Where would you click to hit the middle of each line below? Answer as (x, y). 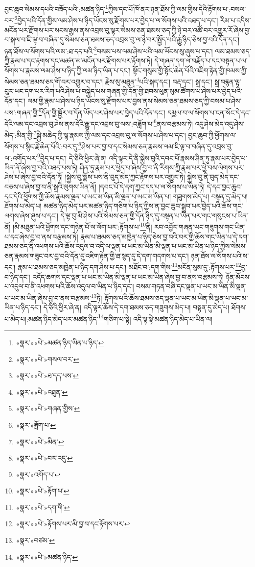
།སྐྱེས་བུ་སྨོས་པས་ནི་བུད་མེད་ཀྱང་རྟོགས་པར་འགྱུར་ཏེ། (125, 177)
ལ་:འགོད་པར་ (21, 158)
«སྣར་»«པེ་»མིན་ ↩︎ (40, 441)
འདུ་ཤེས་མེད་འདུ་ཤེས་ (220, 123)
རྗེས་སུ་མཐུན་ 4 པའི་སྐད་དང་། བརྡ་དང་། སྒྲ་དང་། (159, 81)
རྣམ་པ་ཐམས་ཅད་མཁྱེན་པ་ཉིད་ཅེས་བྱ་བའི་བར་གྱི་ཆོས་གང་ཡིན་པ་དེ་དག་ (165, 236)
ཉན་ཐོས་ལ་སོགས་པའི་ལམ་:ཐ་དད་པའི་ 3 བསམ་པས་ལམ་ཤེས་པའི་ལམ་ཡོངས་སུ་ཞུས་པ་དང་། (109, 50)
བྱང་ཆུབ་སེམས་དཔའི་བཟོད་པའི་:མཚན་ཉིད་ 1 (56, 8)
